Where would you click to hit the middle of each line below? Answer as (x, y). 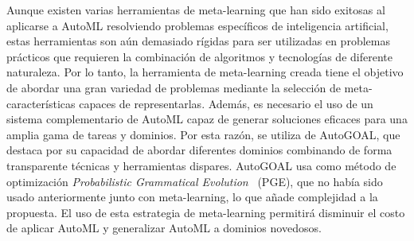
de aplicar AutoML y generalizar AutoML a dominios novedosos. (164, 228)
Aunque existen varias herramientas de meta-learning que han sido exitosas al (196, 10)
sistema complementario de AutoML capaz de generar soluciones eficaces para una (207, 119)
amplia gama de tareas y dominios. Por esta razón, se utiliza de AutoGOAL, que (203, 134)
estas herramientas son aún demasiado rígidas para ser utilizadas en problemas (198, 41)
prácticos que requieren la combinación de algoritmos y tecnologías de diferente (199, 56)
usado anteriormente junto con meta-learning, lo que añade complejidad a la (192, 197)
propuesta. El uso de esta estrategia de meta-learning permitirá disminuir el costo (206, 212)
